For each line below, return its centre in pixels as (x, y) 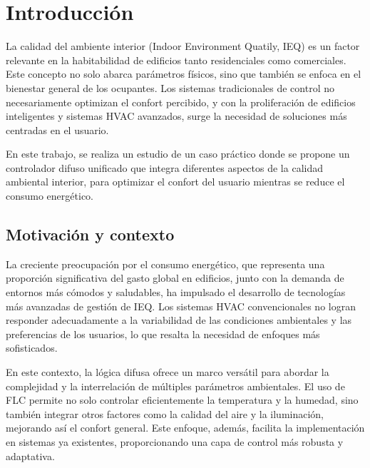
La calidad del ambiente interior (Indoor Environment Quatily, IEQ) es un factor (183, 46)
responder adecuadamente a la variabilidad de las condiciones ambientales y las (179, 320)
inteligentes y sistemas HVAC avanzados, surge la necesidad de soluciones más (176, 116)
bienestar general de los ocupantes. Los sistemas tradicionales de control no (170, 87)
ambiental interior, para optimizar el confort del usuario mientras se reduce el (175, 182)
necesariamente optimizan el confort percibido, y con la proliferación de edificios (181, 102)
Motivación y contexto (90, 234)
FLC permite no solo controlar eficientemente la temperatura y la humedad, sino (182, 400)
